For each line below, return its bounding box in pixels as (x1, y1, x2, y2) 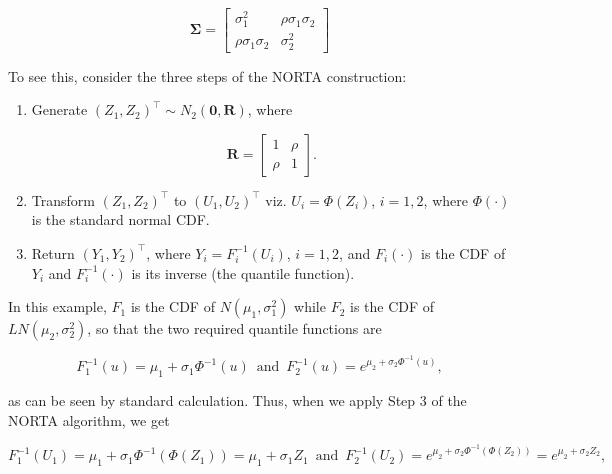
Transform (31, 189, 95, 210)
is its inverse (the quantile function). (131, 262, 355, 283)
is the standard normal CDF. (31, 209, 210, 230)
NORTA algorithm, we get (8, 409, 170, 430)
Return (31, 242, 75, 263)
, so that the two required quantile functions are (87, 318, 382, 339)
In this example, (8, 296, 107, 317)
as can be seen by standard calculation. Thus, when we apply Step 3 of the (8, 389, 467, 410)
